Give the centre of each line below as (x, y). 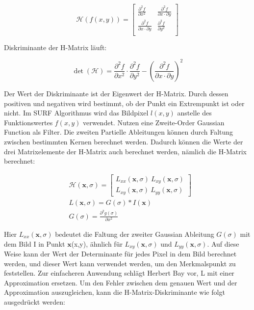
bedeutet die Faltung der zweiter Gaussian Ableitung (135, 234)
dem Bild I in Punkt (35, 243)
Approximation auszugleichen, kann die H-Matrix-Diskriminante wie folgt (114, 292)
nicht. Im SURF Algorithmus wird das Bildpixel (76, 113)
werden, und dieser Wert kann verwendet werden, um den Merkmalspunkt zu (120, 263)
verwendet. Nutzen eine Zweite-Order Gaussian (153, 122)
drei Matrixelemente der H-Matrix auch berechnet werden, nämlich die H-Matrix (125, 151)
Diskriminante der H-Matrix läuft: (55, 47)
